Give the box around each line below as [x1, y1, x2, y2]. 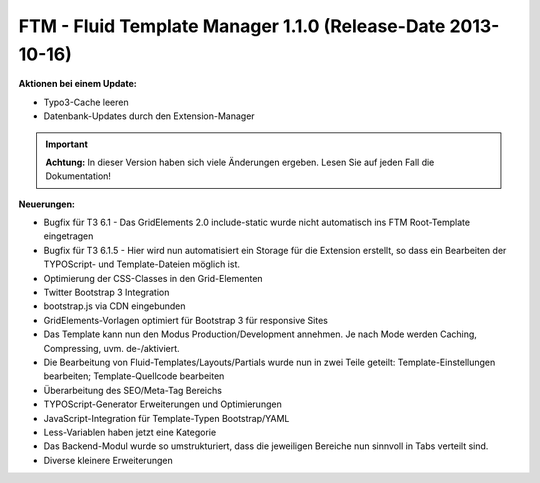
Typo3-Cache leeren [43, 96, 129, 108]
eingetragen [43, 230, 94, 242]
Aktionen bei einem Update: [18, 78, 137, 90]
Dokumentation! [45, 170, 112, 182]
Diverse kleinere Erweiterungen [43, 454, 174, 466]
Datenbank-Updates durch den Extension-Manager [43, 110, 255, 122]
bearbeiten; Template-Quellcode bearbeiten [43, 370, 225, 382]
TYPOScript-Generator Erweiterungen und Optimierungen [43, 398, 282, 410]
